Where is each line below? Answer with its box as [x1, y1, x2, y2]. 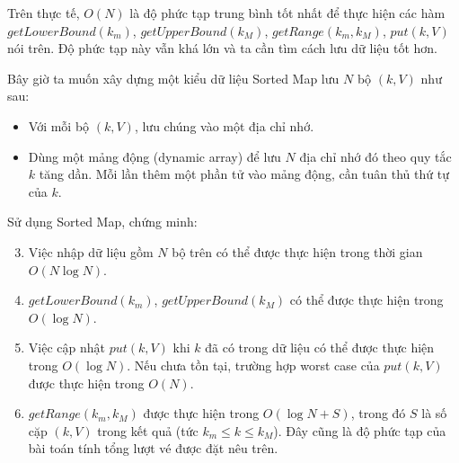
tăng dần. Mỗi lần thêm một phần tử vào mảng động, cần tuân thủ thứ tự [39, 165, 449, 183]
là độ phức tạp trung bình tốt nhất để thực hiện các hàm [129, 4, 446, 22]
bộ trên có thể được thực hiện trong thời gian [172, 242, 423, 261]
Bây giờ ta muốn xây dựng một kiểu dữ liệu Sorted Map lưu [7, 68, 340, 87]
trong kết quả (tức [97, 421, 199, 440]
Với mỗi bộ [28, 116, 90, 135]
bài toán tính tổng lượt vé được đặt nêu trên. [28, 439, 278, 458]
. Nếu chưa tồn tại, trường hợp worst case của [127, 355, 380, 374]
